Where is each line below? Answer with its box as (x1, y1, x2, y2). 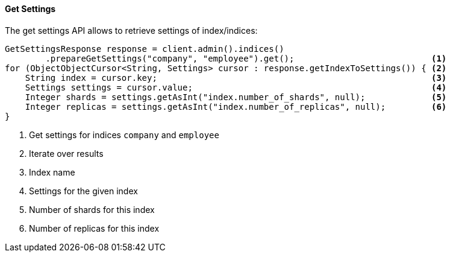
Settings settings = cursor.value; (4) (25, 82, 447, 92)
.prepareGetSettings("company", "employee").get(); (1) (45, 53, 447, 63)
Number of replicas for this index (29, 223, 160, 233)
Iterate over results (29, 148, 104, 159)
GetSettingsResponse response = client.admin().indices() (5, 43, 284, 54)
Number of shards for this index (29, 204, 155, 215)
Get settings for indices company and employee (29, 129, 219, 140)
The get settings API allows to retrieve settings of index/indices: (5, 25, 258, 36)
